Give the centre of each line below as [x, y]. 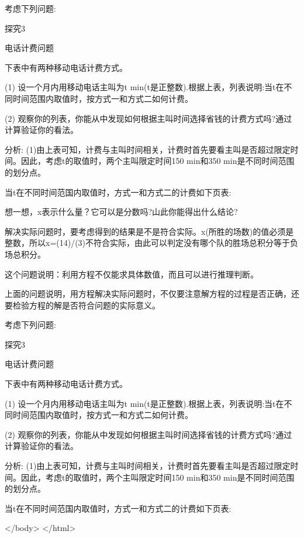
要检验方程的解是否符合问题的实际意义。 [82, 305]
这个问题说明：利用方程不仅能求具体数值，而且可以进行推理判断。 [132, 274]
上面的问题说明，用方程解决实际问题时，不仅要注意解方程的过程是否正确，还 [152, 294]
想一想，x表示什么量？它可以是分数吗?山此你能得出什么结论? [121, 212]
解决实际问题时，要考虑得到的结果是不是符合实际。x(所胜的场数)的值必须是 [149, 231]
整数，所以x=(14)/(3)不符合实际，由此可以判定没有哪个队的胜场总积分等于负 [152, 243]
